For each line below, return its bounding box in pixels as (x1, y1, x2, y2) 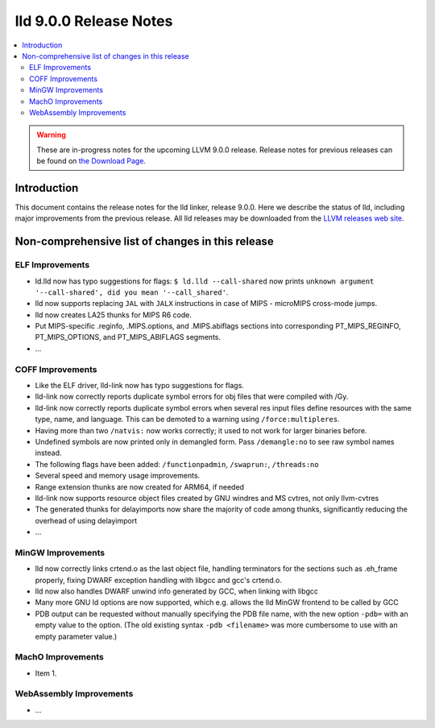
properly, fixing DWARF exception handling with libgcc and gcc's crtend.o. (35, 575, 282, 585)
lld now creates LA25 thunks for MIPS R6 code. (35, 310, 193, 320)
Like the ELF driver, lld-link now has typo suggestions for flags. (35, 381, 245, 390)
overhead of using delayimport (35, 515, 138, 525)
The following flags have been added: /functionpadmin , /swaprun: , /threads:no (35, 459, 319, 469)
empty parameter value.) (35, 631, 118, 641)
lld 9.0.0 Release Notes (14, 12, 173, 30)
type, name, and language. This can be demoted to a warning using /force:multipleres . (35, 415, 340, 424)
